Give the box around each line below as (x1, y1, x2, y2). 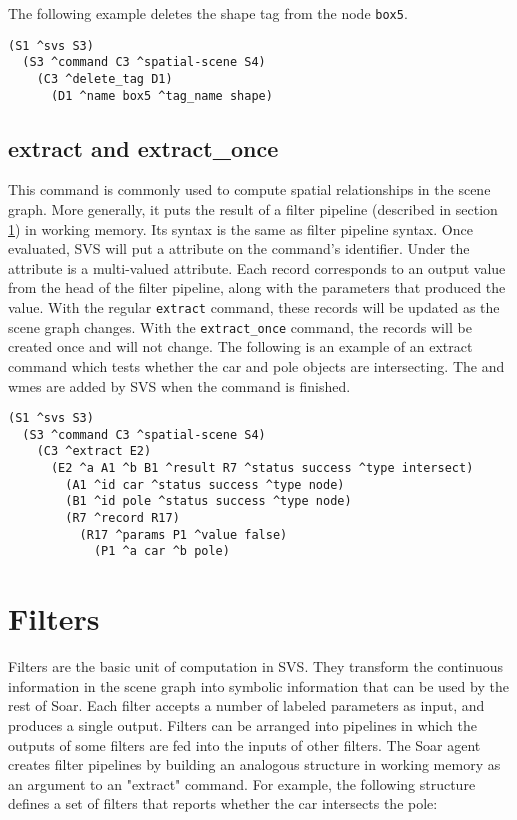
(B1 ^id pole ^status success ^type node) (65, 494, 352, 509)
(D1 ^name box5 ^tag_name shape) (50, 88, 273, 103)
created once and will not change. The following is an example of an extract (8, 336, 473, 357)
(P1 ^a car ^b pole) (93, 544, 230, 559)
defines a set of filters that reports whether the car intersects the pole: (8, 793, 438, 814)
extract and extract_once (8, 132, 279, 163)
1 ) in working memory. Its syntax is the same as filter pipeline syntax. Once (8, 218, 473, 239)
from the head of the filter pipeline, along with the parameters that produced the (8, 277, 506, 298)
